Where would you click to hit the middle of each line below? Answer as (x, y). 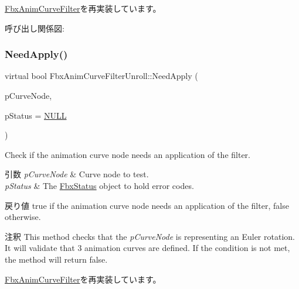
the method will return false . (56, 259)
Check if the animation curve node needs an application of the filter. (128, 154)
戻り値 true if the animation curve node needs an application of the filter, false (147, 205)
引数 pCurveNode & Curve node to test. (77, 174)
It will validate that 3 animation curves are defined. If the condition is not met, (147, 248)
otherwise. (23, 217)
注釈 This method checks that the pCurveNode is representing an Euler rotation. (150, 236)
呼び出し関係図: (35, 28)
